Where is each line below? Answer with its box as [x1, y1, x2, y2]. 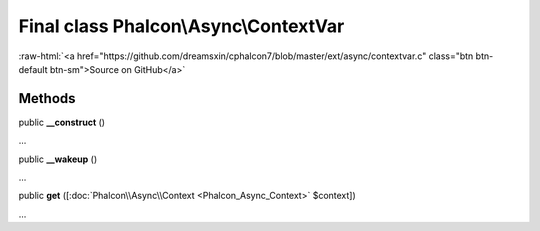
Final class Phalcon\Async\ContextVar [18, 15, 345, 37]
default [18, 63, 49, 75]
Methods [18, 90, 76, 107]
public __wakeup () [18, 153, 98, 165]
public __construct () [18, 116, 105, 128]
